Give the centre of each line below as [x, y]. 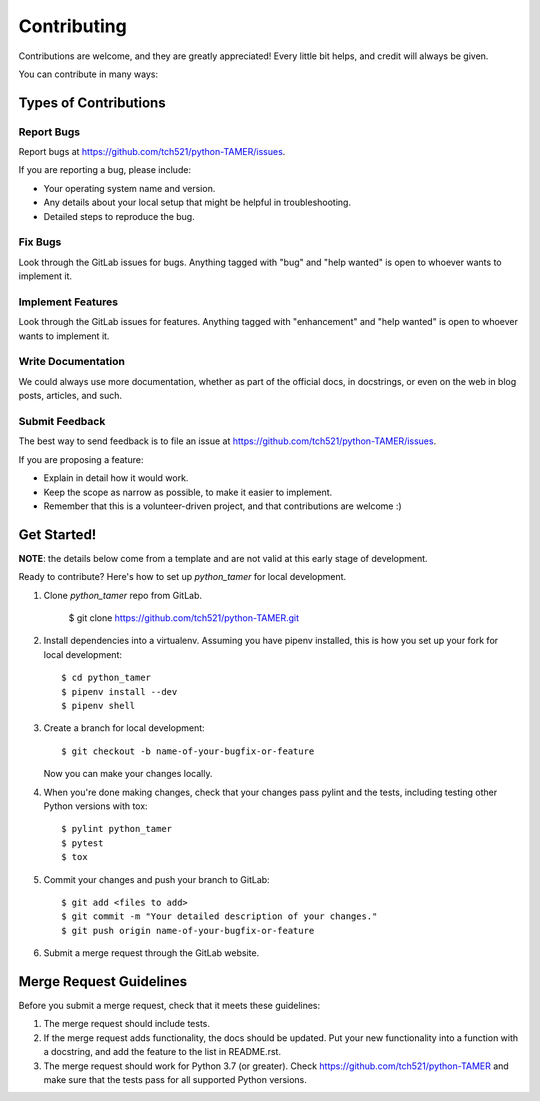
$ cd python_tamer [106, 678]
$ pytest [82, 843]
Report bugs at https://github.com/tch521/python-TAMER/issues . [152, 152]
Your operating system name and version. [129, 188]
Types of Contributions [92, 102]
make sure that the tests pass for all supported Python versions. [175, 1079]
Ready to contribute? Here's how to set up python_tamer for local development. [182, 577]
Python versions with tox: [96, 806]
